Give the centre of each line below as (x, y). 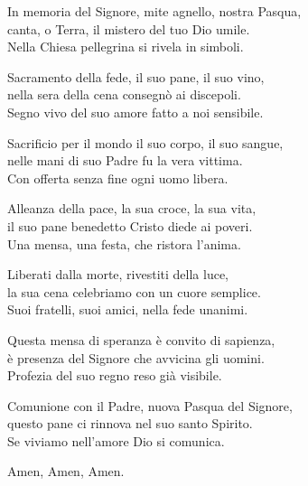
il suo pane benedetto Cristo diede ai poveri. (130, 225)
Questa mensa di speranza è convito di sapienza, (141, 339)
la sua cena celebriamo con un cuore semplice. (134, 291)
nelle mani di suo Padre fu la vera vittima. (125, 160)
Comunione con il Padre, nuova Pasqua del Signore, (150, 405)
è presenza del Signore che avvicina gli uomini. (136, 357)
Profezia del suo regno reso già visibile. (115, 375)
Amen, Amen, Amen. (66, 471)
